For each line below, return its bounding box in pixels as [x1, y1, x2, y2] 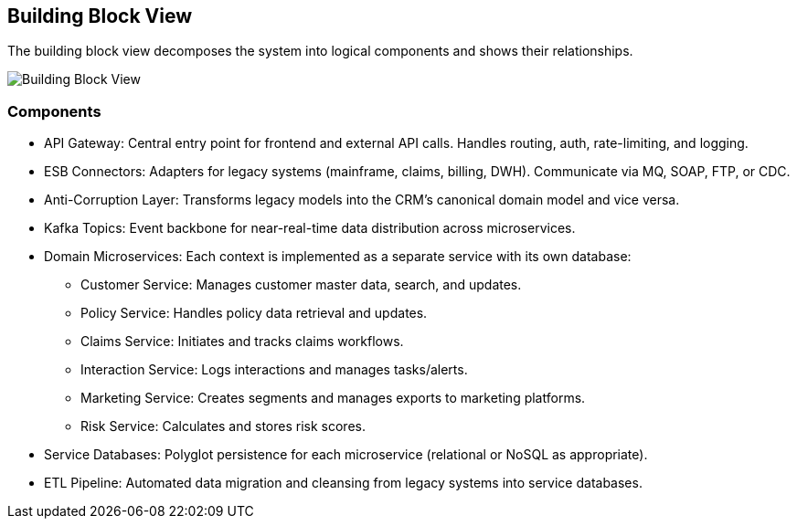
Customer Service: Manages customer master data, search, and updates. [80, 277, 522, 293]
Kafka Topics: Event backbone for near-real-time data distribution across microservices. [44, 220, 576, 237]
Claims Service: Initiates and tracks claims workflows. [80, 333, 404, 350]
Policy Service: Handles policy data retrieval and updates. [80, 305, 428, 321]
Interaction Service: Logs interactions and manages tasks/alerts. [80, 362, 468, 378]
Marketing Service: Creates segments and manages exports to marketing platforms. [80, 390, 586, 406]
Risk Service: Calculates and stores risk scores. [80, 418, 366, 435]
